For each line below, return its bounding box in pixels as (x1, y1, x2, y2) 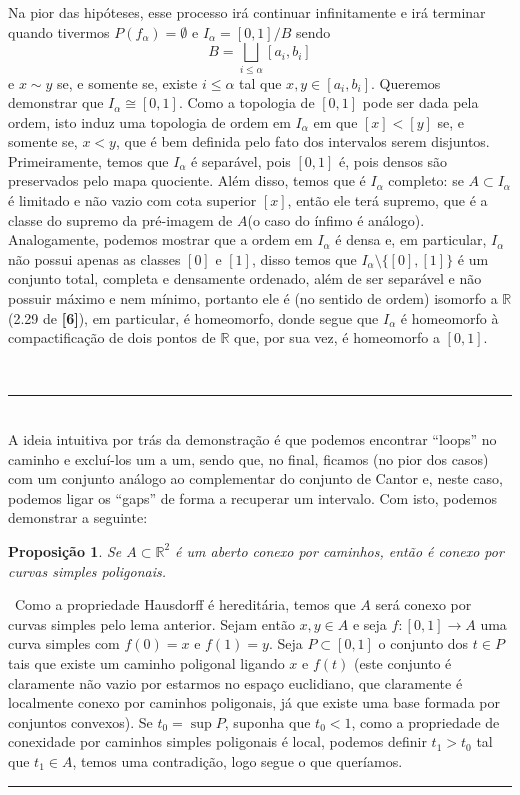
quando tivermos (8, 21, 110, 42)
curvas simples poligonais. (8, 560, 167, 581)
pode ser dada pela (362, 92, 479, 113)
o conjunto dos (378, 633, 469, 654)
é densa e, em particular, (335, 229, 487, 250)
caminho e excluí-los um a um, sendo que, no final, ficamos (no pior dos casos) (8, 448, 489, 469)
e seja (352, 613, 387, 634)
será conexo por (375, 594, 472, 615)
